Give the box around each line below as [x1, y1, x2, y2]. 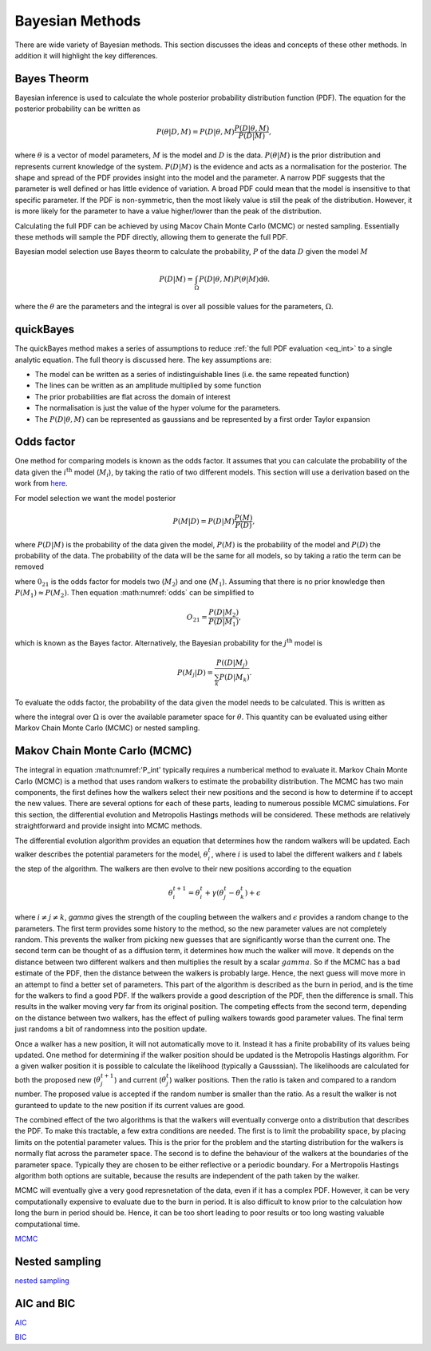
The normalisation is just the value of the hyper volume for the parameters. [34, 403, 281, 413]
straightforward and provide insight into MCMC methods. [14, 821, 203, 831]
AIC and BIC [14, 1297, 76, 1310]
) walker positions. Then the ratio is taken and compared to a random [168, 1075, 397, 1084]
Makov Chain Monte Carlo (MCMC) [14, 744, 192, 758]
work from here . [14, 479, 68, 488]
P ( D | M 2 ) [208, 608, 239, 619]
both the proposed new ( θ [14, 1075, 101, 1084]
